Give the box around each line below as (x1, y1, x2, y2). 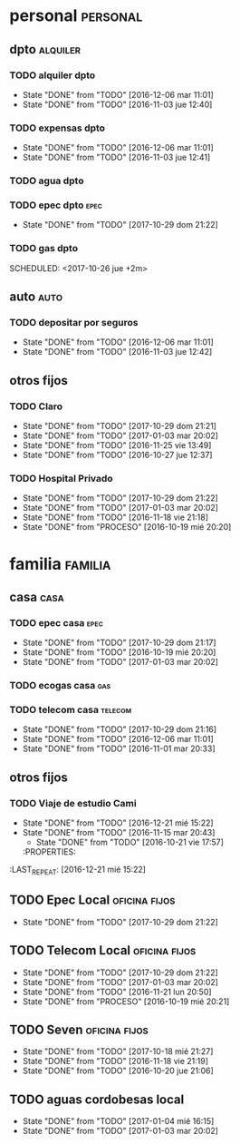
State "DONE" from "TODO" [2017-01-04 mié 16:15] (22, 1116, 215, 1127)
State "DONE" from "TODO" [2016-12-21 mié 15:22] (22, 817, 215, 828)
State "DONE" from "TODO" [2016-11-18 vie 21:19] (22, 1056, 209, 1067)
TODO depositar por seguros (9, 317, 139, 328)
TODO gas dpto (9, 242, 79, 255)
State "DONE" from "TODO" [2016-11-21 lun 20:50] (22, 986, 212, 997)
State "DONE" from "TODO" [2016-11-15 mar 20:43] (22, 827, 216, 838)
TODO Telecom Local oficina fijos (9, 943, 197, 958)
